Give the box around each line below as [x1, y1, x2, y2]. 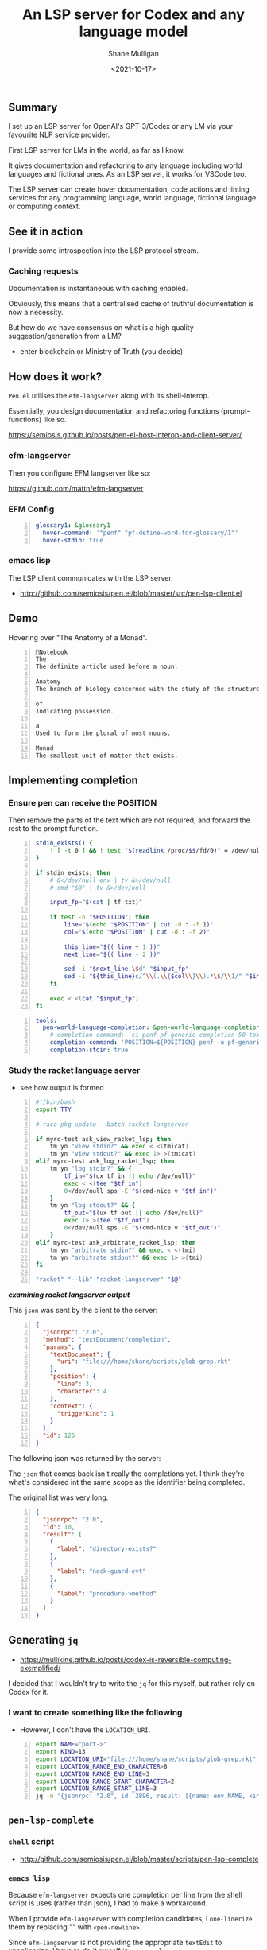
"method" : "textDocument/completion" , [42, 1335, 172, 1343]
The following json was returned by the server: [8, 1453, 161, 1462]
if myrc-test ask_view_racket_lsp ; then [35, 1135, 172, 1143]
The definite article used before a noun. [35, 662, 179, 671]
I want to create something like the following [8, 1707, 183, 1718]
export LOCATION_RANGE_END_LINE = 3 [35, 1769, 150, 1778]
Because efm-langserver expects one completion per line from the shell [8, 1890, 242, 1900]
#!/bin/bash [35, 1098, 75, 1106]
